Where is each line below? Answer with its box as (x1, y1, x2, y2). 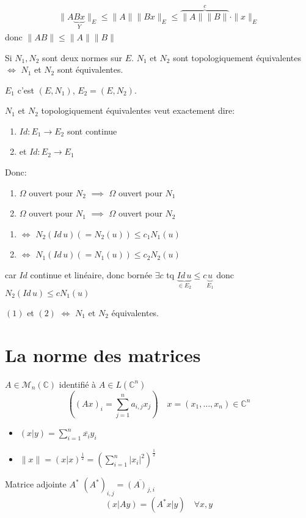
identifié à (59, 377, 97, 390)
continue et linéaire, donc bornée (30, 268, 153, 281)
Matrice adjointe (5, 478, 67, 490)
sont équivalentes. (57, 63, 123, 76)
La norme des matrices (5, 342, 201, 367)
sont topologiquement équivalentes (173, 51, 301, 64)
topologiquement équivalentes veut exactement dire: (41, 104, 235, 117)
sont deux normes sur (42, 51, 123, 64)
